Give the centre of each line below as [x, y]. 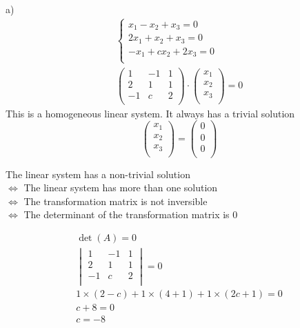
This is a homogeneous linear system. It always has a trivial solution [150, 113]
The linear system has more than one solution [121, 187]
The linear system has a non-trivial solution [98, 174]
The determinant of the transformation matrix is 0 [131, 214]
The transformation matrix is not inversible [116, 201]
